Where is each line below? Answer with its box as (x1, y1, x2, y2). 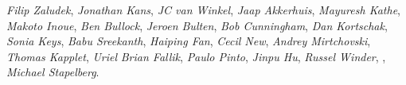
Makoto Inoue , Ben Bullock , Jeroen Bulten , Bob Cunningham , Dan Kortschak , (6, 17, 388, 33)
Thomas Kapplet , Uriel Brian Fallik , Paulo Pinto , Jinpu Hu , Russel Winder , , (6, 48, 386, 64)
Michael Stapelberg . (6, 64, 100, 80)
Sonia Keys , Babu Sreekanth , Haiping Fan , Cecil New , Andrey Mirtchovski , (6, 33, 371, 49)
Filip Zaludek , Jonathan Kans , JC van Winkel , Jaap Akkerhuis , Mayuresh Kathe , (6, 2, 400, 17)
